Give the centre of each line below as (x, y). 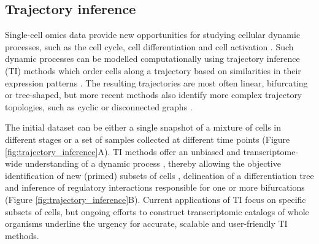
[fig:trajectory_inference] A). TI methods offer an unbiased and (123, 151)
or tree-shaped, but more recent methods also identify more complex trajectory (154, 95)
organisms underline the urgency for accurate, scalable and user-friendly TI (146, 223)
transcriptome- (271, 151)
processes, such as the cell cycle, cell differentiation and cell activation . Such (149, 46)
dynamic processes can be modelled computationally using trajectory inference (152, 59)
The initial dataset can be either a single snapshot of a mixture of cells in (143, 127)
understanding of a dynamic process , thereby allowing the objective (153, 163)
